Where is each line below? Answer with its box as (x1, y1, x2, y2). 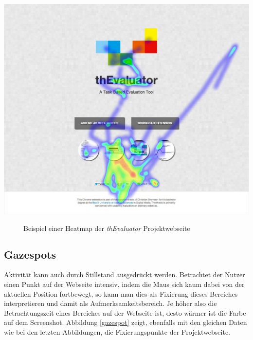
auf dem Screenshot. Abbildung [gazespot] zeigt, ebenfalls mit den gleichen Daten (4, 317, 247, 327)
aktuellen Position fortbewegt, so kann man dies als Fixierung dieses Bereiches (4, 288, 238, 299)
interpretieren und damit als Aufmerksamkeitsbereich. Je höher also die (4, 298, 217, 308)
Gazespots (4, 246, 56, 262)
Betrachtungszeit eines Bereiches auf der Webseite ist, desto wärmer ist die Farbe (4, 307, 246, 318)
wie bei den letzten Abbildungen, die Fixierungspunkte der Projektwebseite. (4, 327, 231, 337)
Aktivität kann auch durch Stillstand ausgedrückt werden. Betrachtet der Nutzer (4, 269, 245, 280)
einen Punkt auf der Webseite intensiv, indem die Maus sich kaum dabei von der (4, 279, 245, 289)
